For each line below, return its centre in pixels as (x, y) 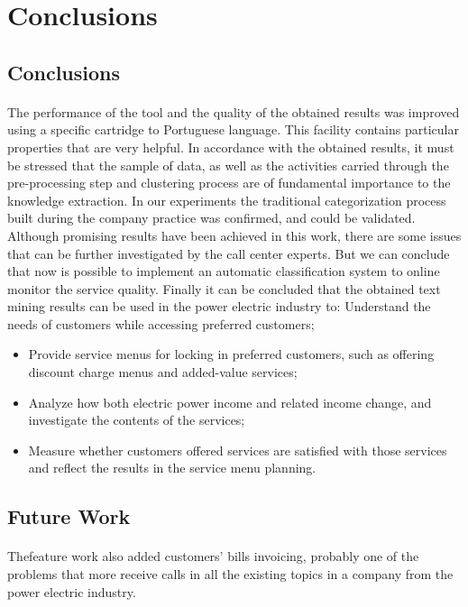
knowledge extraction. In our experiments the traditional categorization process (227, 200)
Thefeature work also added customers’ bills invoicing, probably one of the (213, 556)
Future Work (69, 516)
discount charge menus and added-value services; (163, 372)
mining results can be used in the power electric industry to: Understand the (219, 306)
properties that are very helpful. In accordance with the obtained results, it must (231, 147)
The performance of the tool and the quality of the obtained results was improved (234, 111)
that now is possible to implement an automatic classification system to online (224, 271)
